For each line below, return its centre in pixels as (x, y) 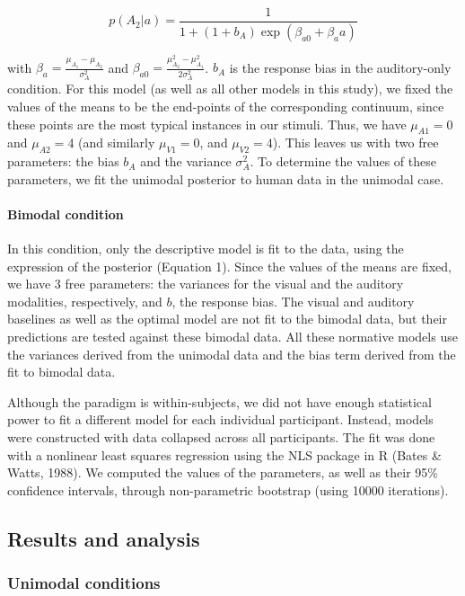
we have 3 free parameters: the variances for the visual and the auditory (206, 284)
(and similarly (117, 142)
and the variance (186, 161)
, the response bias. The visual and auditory (293, 301)
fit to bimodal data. (61, 372)
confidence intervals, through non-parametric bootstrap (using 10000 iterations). (228, 489)
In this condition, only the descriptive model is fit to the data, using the (206, 249)
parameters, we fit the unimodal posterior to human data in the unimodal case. (226, 178)
